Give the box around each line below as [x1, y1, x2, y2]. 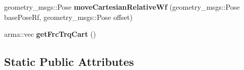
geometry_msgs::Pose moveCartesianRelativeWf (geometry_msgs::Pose [4, 2, 240, 12]
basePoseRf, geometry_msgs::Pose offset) [4, 11, 133, 22]
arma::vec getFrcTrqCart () [4, 29, 96, 39]
